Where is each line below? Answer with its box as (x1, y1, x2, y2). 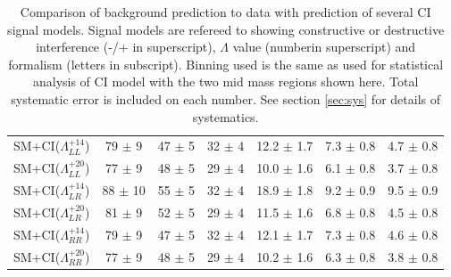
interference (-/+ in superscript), (36, 37, 216, 56)
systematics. (192, 107, 259, 126)
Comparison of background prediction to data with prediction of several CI (20, 3, 431, 20)
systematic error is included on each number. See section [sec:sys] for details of (11, 89, 440, 108)
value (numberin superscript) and (232, 37, 416, 56)
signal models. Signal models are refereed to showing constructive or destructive (7, 20, 445, 38)
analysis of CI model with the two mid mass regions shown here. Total (32, 72, 419, 91)
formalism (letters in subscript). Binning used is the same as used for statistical (8, 54, 444, 73)
